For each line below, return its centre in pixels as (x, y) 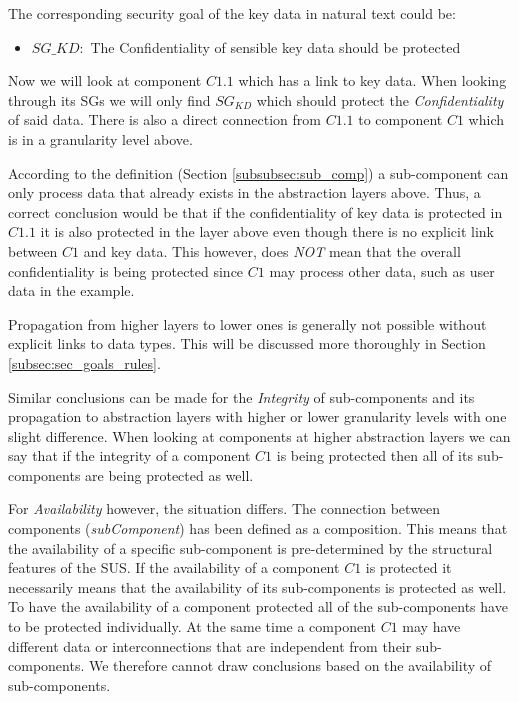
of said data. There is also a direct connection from (164, 119)
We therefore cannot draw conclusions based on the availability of (290, 665)
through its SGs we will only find (109, 99)
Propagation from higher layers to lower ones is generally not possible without (247, 323)
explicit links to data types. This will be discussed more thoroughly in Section (247, 343)
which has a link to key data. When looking (372, 80)
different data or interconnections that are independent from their (210, 645)
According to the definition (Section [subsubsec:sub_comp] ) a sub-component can (258, 172)
